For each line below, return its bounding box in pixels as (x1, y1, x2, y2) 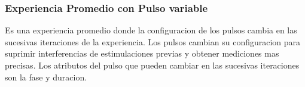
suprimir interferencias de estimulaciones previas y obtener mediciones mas (5, 47, 279, 60)
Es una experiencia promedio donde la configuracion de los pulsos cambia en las (5, 24, 297, 36)
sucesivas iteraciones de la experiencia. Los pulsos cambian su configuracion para (5, 35, 301, 48)
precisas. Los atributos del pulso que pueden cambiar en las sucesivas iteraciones (5, 59, 300, 71)
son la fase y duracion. (5, 70, 87, 83)
